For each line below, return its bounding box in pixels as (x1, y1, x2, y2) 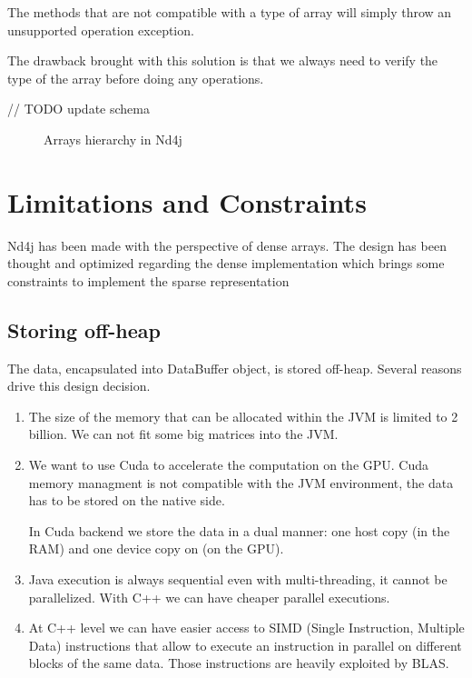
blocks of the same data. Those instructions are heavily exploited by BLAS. (28, 653, 449, 673)
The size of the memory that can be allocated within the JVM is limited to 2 (28, 406, 458, 425)
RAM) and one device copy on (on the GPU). (28, 539, 284, 558)
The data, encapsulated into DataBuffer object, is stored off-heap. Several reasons (7, 358, 462, 377)
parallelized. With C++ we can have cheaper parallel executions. (28, 587, 390, 606)
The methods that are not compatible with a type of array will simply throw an (7, 3, 452, 21)
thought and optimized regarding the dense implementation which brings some (7, 254, 445, 273)
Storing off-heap (7, 315, 161, 344)
